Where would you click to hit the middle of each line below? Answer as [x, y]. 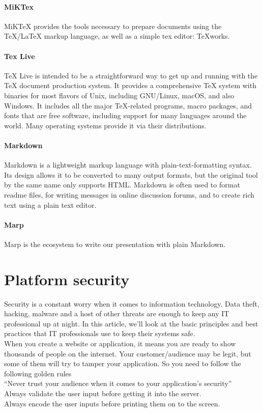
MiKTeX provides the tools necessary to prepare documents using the [113, 26]
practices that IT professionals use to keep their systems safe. [100, 333]
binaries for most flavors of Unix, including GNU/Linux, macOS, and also [119, 95]
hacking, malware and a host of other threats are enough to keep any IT [117, 313]
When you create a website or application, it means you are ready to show [120, 343]
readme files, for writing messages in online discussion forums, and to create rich [129, 194]
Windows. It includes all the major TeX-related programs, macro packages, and [128, 105]
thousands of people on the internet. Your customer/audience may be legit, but [128, 353]
